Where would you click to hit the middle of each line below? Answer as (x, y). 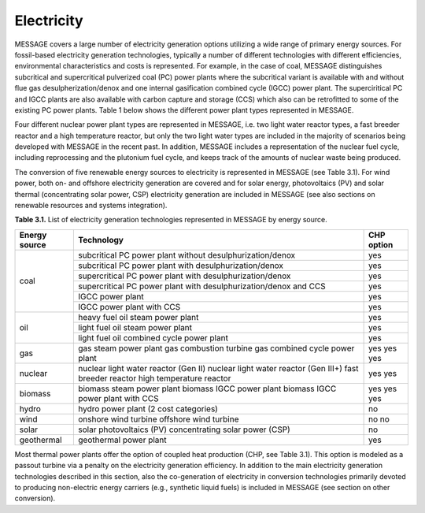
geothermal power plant (122, 440)
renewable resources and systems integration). (91, 206)
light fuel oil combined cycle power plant (153, 337)
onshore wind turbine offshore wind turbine (159, 419)
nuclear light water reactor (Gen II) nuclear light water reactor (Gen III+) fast (218, 368)
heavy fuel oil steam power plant (139, 317)
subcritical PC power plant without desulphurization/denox (187, 255)
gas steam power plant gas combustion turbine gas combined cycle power (216, 348)
